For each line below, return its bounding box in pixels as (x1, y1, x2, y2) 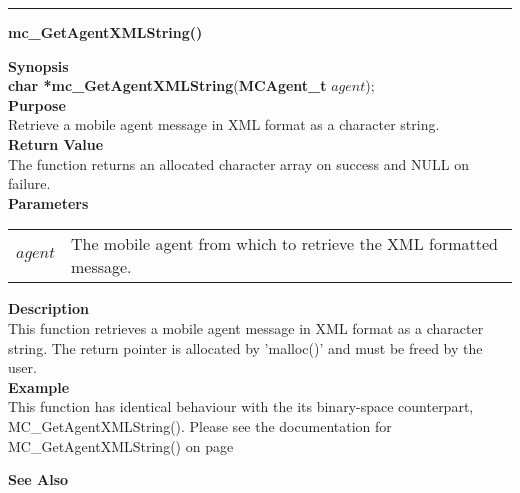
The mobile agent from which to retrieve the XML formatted (70, 232, 499, 256)
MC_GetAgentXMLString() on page (8, 435, 234, 456)
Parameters (8, 192, 89, 213)
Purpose (8, 94, 66, 115)
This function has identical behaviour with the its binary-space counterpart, (8, 396, 474, 417)
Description (8, 298, 90, 319)
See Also (8, 469, 69, 490)
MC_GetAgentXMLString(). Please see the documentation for (8, 415, 392, 436)
